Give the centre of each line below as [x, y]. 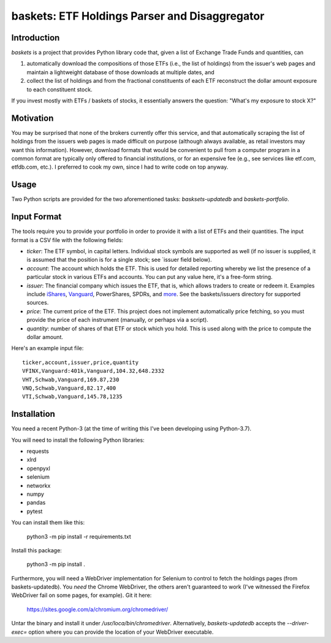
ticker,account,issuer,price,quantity [81, 362]
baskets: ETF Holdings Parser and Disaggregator [138, 16]
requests [38, 451]
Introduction [36, 38]
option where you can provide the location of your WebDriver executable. [121, 632]
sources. [38, 303]
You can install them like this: [48, 523]
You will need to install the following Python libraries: [78, 440]
